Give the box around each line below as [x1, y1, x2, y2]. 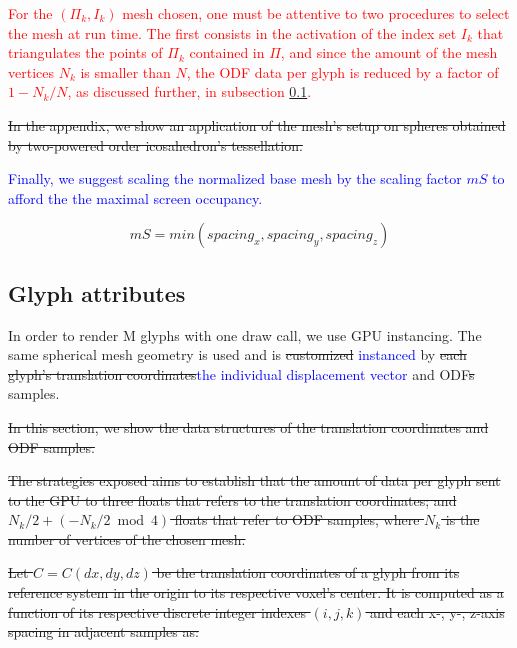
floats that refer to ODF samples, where [174, 509, 420, 530]
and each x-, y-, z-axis [370, 601, 505, 622]
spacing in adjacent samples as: [8, 621, 199, 642]
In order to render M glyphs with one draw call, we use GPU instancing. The [8, 324, 482, 345]
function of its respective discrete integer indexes [8, 601, 306, 622]
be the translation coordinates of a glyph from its [156, 562, 460, 583]
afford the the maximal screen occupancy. [8, 187, 263, 208]
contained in [189, 42, 265, 63]
